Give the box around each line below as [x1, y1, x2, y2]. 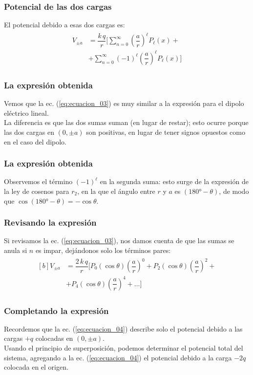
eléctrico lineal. [4, 107, 49, 118]
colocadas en [35, 333, 73, 343]
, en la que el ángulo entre [77, 186, 155, 196]
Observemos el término [4, 176, 73, 187]
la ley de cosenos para [4, 186, 69, 196]
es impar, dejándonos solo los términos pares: [35, 245, 171, 255]
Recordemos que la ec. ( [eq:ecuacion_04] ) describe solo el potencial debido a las [4, 323, 243, 333]
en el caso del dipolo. [4, 136, 67, 146]
